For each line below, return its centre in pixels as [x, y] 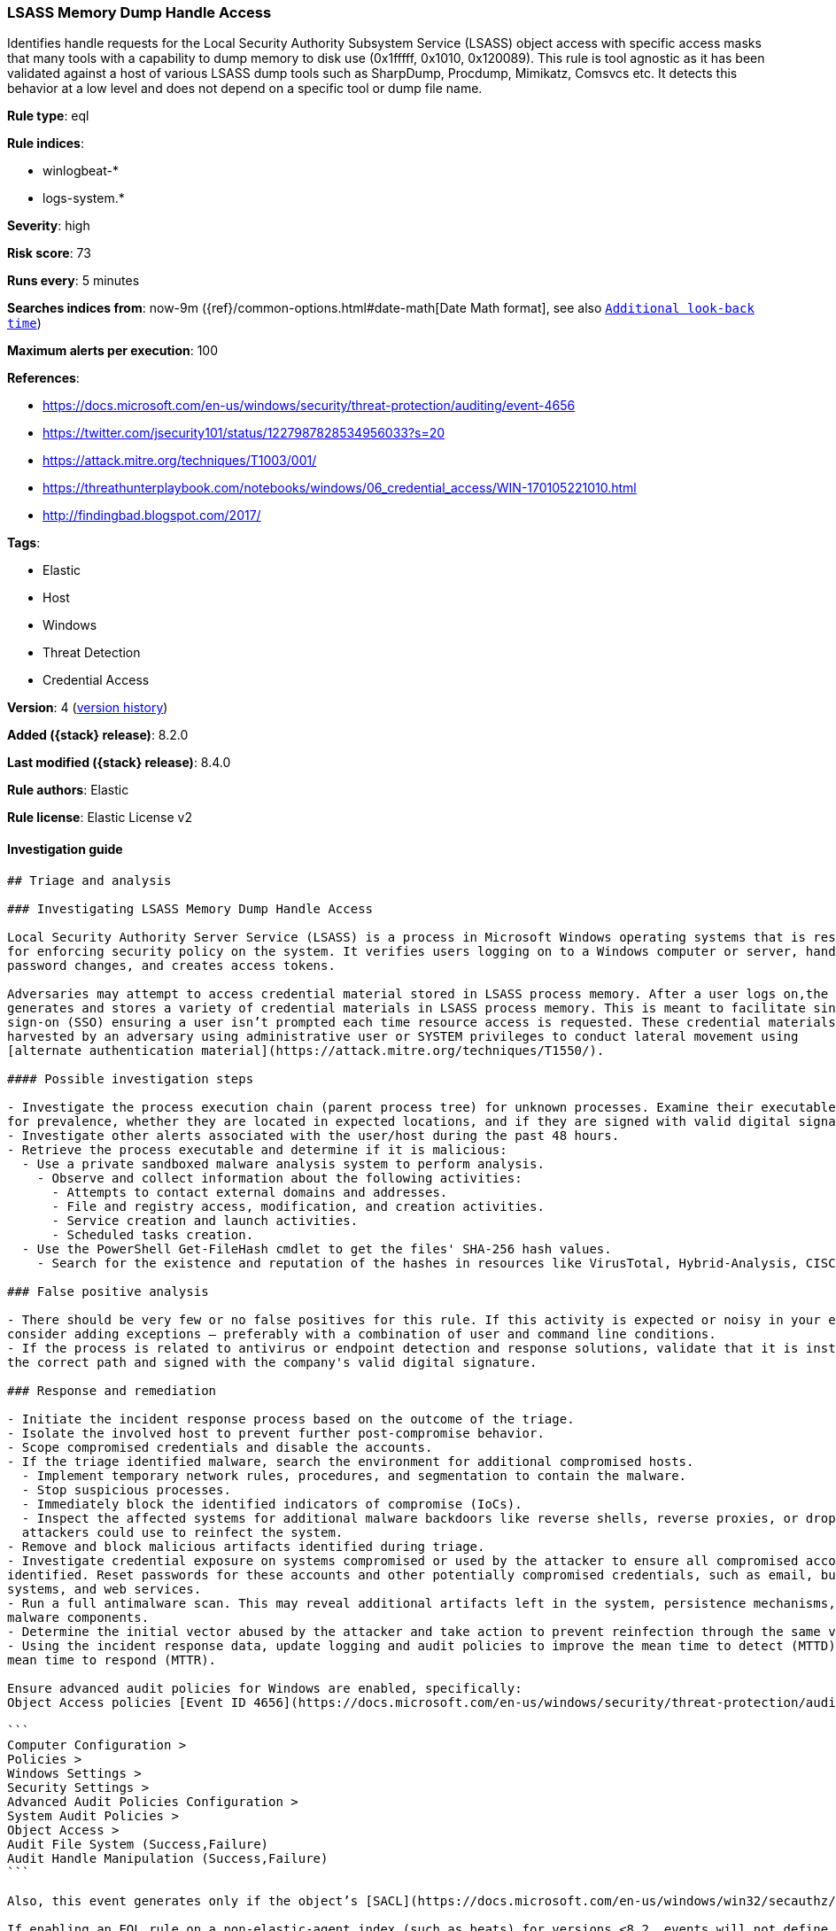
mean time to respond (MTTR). [112, 1660]
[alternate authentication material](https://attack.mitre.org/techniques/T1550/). [306, 1050]
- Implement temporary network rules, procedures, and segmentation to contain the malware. [354, 1475]
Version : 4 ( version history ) [88, 708]
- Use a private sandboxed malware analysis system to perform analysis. [283, 1163]
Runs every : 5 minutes [74, 281]
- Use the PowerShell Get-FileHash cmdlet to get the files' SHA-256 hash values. [317, 1249]
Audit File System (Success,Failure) [138, 1844]
